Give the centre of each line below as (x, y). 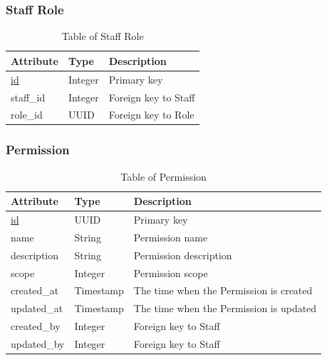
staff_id (28, 97)
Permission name (171, 237)
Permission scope (171, 272)
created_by (36, 326)
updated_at (37, 308)
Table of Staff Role (103, 36)
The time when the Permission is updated (225, 308)
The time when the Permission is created (223, 290)
